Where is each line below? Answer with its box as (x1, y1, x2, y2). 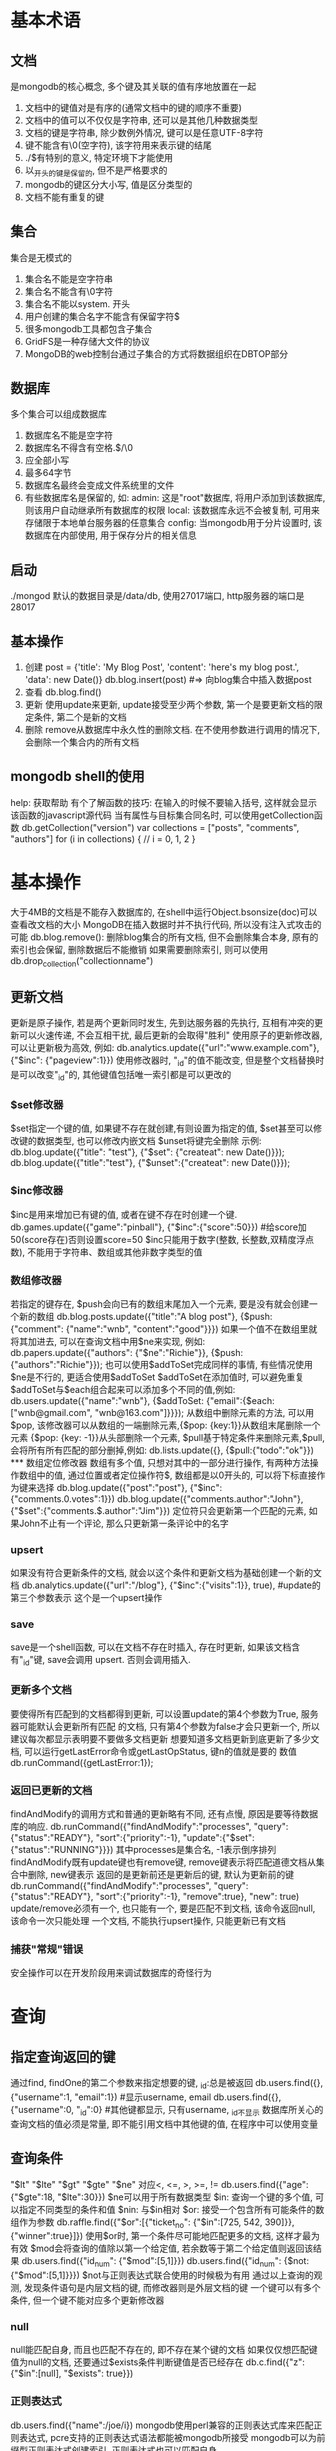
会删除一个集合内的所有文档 (24, 736, 140, 748)
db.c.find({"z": (245, 2356, 305, 2368)
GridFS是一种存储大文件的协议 (24, 335, 150, 347)
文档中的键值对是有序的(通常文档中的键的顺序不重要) (24, 102, 243, 113)
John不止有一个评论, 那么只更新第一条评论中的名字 (18, 1517, 229, 1529)
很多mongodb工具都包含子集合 (24, 322, 153, 335)
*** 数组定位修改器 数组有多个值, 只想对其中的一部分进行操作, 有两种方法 (10, 1456, 310, 1468)
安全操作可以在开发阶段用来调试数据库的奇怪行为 (10, 1967, 212, 1979)
